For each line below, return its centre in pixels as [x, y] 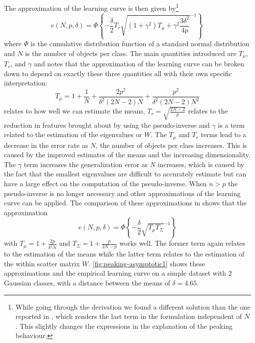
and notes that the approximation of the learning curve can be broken [139, 64]
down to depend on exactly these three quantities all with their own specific [118, 73]
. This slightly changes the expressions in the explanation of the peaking [124, 326]
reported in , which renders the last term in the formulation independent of [129, 316]
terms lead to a [224, 134]
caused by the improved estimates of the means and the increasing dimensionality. [127, 155]
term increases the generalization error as [86, 164]
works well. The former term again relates [182, 243]
